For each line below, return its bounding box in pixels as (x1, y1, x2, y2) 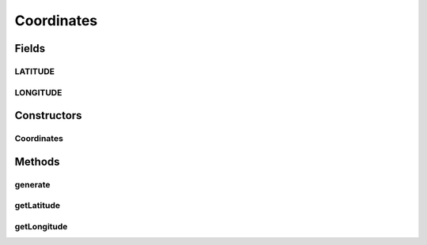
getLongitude (14, 221, 68, 232)
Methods (14, 154, 60, 169)
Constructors (14, 109, 82, 122)
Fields (14, 42, 46, 55)
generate (14, 179, 51, 190)
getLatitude (14, 200, 61, 211)
